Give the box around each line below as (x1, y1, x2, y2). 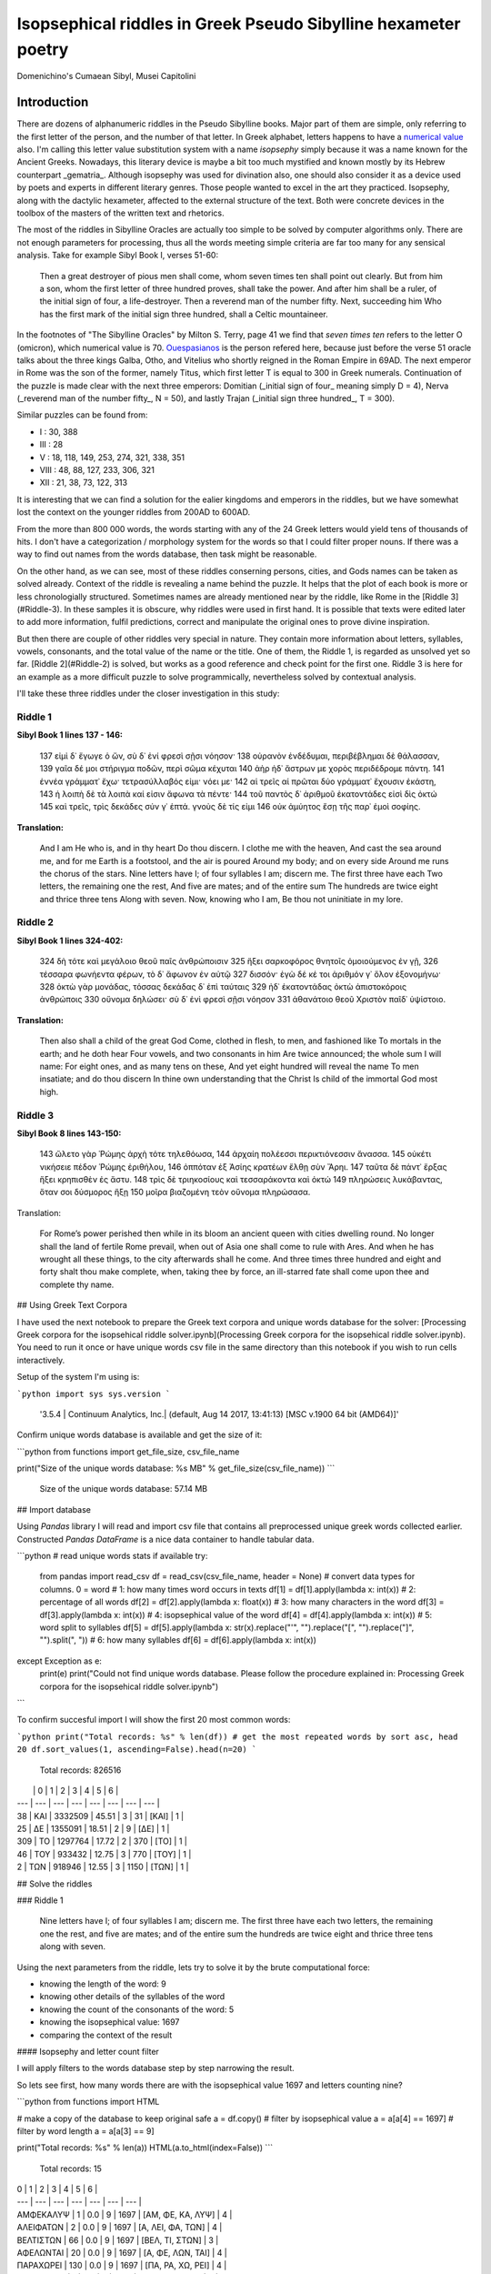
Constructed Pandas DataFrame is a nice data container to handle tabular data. (16, 1534, 315, 1545)
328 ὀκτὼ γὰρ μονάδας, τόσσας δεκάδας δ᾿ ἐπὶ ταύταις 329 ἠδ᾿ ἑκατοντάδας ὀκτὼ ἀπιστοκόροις (39, 981, 407, 992)
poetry (16, 39, 69, 59)
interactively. (16, 1354, 65, 1365)
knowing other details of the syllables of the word (39, 1991, 225, 2002)
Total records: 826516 (39, 1765, 122, 1776)
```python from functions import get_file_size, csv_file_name (16, 1446, 240, 1457)
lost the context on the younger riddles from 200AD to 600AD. (16, 507, 250, 518)
